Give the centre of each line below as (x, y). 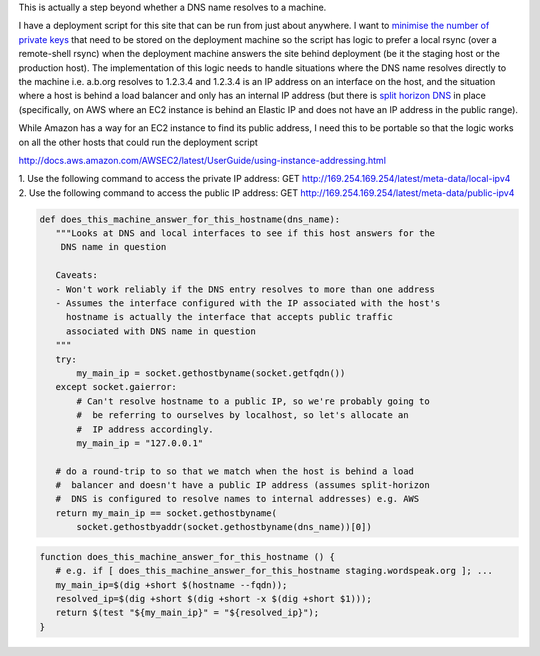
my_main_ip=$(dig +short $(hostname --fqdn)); (171, 584)
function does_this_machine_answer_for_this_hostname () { (187, 556)
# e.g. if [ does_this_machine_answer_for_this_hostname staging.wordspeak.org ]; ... (274, 571)
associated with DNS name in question (161, 331)
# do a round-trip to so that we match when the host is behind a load (235, 471)
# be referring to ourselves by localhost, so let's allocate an (242, 415)
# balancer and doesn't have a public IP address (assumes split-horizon (242, 485)
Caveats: (77, 275)
